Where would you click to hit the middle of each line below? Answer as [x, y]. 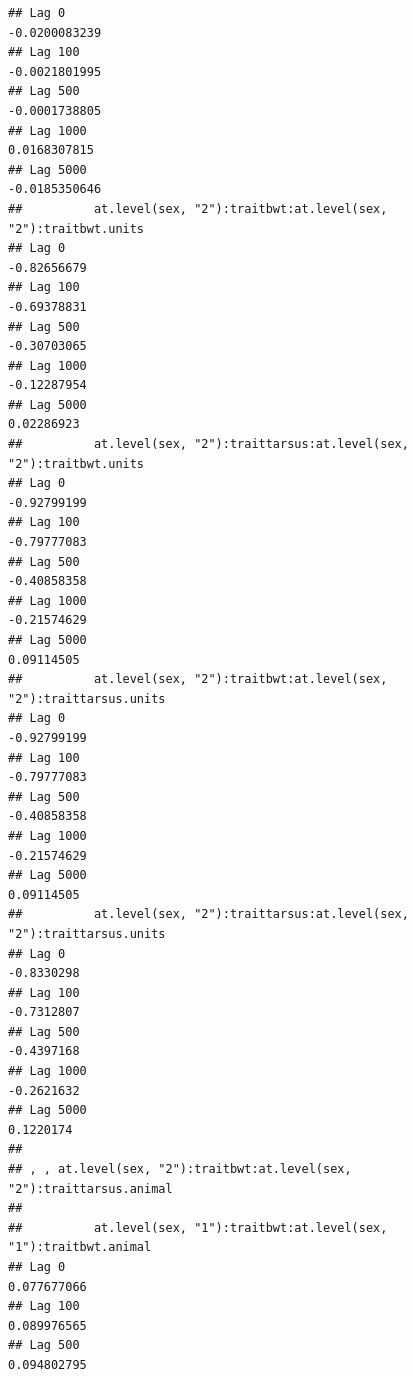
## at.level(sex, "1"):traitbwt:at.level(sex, [198, 1227]
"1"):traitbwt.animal [80, 1247]
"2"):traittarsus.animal [90, 1188]
